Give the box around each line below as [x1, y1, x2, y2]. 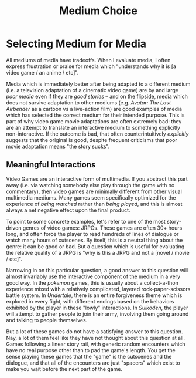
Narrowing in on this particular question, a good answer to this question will [6, 266, 188, 274]
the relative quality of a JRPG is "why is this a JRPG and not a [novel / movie [6, 249, 190, 256]
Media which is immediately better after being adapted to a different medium [6, 80, 191, 87]
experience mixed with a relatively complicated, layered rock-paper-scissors [6, 285, 191, 292]
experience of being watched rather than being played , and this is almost [6, 200, 183, 207]
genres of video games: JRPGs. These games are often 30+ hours [22, 224, 183, 231]
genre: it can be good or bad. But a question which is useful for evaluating [6, 242, 185, 250]
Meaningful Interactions [6, 160, 96, 170]
